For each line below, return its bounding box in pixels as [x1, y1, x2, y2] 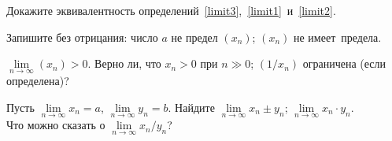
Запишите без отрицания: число [6, 28, 158, 45]
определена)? [6, 72, 69, 89]
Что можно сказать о [6, 117, 105, 133]
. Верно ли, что [87, 55, 161, 72]
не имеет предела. [293, 28, 382, 45]
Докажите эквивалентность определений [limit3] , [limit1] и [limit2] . [6, 2, 336, 18]
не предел [171, 28, 218, 45]
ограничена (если [302, 55, 386, 72]
